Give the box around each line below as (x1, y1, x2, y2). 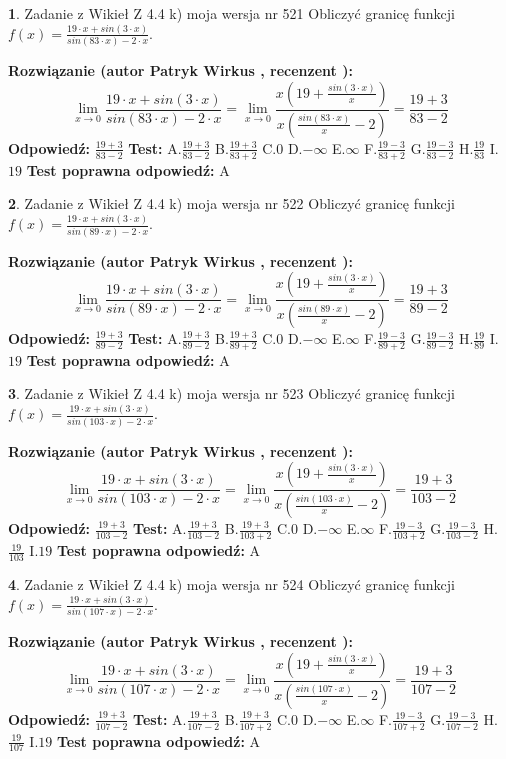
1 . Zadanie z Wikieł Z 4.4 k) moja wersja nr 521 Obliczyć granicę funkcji (8, 3, 455, 23)
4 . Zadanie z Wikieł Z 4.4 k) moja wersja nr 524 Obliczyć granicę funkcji (8, 573, 455, 594)
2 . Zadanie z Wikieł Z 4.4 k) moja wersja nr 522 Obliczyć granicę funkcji (8, 193, 455, 214)
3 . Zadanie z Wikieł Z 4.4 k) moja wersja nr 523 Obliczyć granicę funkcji (8, 383, 455, 404)
